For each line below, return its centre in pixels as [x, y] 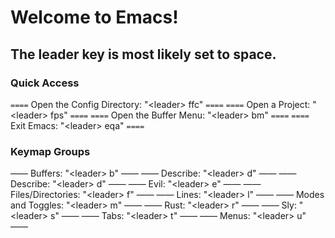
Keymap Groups [50, 151]
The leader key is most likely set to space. [143, 54]
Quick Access [45, 83]
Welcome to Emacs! [94, 17]
